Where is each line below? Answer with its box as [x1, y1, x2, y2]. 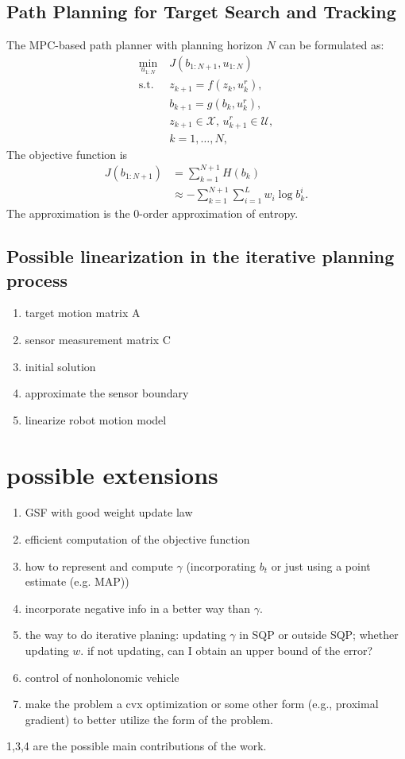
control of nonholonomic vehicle [25, 668, 179, 685]
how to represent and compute [25, 557, 173, 574]
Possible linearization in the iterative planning [6, 244, 395, 269]
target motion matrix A [25, 304, 141, 321]
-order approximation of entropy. [139, 205, 299, 222]
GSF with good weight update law [25, 504, 193, 521]
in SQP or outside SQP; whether [239, 626, 399, 643]
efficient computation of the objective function [25, 531, 250, 548]
